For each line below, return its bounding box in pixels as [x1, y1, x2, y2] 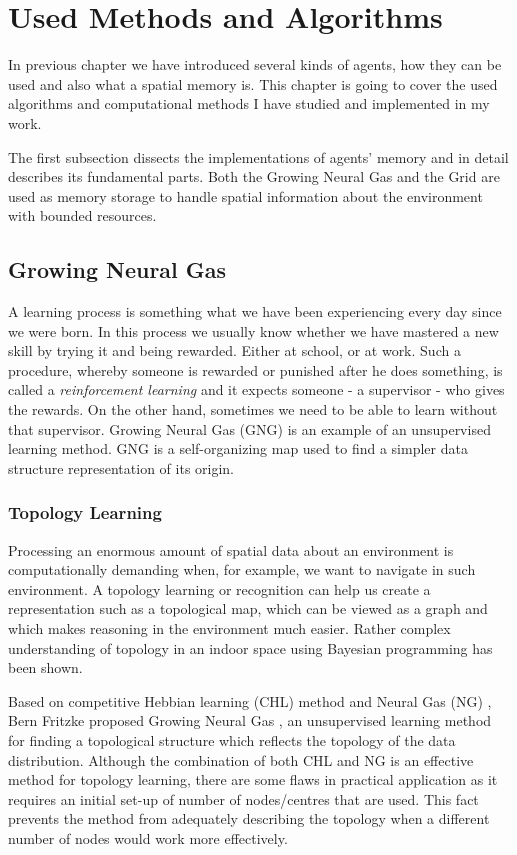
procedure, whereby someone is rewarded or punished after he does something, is [8, 359, 503, 380]
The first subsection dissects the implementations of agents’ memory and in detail [8, 146, 509, 167]
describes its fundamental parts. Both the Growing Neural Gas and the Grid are [8, 166, 500, 187]
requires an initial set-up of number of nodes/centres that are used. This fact [8, 788, 479, 809]
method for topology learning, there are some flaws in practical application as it [8, 769, 498, 790]
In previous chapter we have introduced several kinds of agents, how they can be [8, 54, 502, 75]
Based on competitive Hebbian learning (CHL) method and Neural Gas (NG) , [8, 690, 492, 711]
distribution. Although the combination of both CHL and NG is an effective [8, 749, 474, 770]
